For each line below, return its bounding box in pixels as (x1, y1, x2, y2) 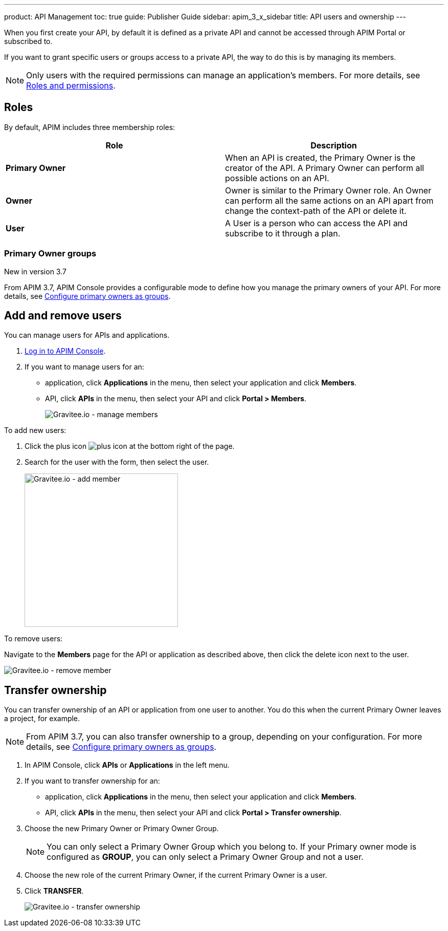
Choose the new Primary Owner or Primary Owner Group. (25, 824, 219, 833)
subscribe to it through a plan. (225, 228, 341, 239)
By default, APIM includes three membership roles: (4, 122, 175, 132)
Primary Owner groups (4, 248, 97, 259)
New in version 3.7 (4, 267, 66, 276)
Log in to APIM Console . (25, 347, 106, 356)
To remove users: (4, 634, 63, 643)
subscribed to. (4, 37, 53, 46)
